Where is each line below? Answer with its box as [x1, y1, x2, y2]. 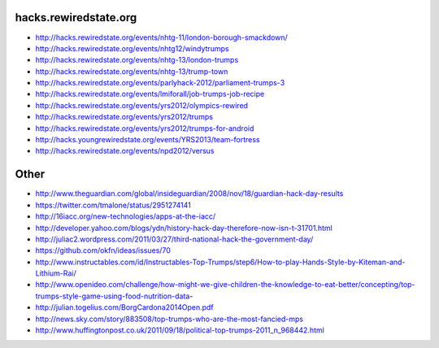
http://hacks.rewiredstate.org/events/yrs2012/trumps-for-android [35, 123, 254, 133]
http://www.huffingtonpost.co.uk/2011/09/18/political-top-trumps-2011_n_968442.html [35, 325, 324, 335]
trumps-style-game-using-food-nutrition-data [35, 291, 190, 301]
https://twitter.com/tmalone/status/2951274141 [35, 200, 191, 210]
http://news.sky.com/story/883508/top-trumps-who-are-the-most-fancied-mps [35, 314, 304, 324]
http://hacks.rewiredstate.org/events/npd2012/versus [35, 146, 215, 156]
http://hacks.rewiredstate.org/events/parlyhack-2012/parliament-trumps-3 [35, 78, 285, 88]
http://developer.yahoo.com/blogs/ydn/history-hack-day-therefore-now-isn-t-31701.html [35, 223, 333, 233]
